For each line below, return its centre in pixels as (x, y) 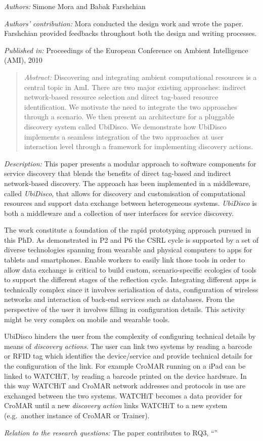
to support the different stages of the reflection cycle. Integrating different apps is (130, 279)
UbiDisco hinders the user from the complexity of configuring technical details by (130, 336)
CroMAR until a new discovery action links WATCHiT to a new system (116, 405)
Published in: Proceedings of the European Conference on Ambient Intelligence (126, 50)
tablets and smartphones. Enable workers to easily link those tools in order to (125, 260)
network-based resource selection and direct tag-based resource (121, 97)
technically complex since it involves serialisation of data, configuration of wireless (131, 289)
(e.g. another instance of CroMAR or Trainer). (77, 415)
